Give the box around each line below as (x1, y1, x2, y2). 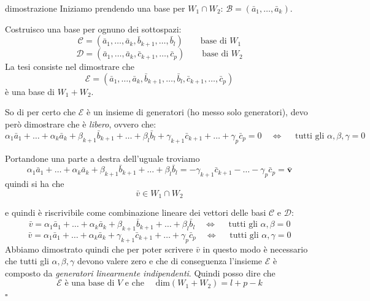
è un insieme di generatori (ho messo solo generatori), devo (87, 105, 308, 118)
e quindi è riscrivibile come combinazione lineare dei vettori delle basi (5, 206, 266, 219)
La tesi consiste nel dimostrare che (5, 60, 134, 73)
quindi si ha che (5, 177, 64, 190)
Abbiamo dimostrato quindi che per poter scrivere (5, 242, 193, 255)
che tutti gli (5, 254, 49, 267)
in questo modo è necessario (202, 242, 308, 255)
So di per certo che (5, 105, 76, 118)
